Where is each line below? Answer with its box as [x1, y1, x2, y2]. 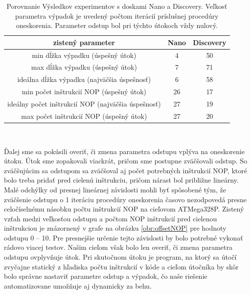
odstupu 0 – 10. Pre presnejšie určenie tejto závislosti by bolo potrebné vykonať [4, 232, 243, 242]
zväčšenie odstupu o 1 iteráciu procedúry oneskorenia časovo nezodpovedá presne [4, 194, 247, 204]
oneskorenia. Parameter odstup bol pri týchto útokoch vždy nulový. [16, 20, 218, 30]
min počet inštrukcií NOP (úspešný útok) [22, 86, 147, 97]
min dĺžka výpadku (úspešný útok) [32, 50, 137, 60]
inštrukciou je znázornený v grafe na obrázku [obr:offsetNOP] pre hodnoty [4, 223, 227, 233]
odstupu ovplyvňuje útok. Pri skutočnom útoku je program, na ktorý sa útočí [4, 252, 237, 262]
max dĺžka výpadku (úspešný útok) [31, 62, 137, 72]
